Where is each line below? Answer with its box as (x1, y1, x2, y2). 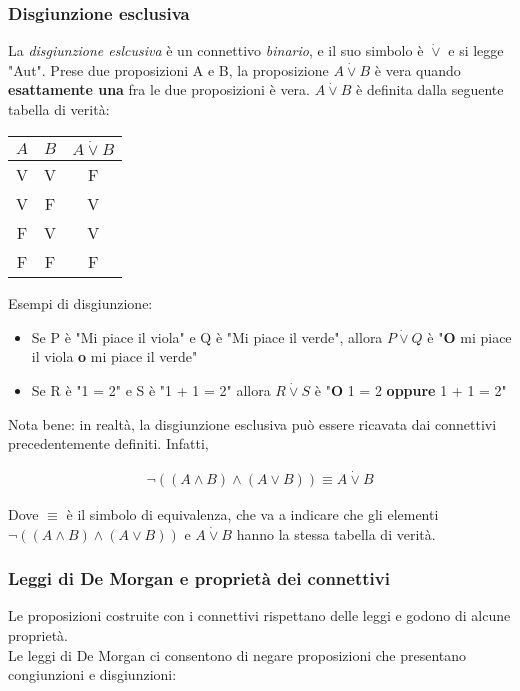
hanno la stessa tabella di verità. (236, 523, 436, 544)
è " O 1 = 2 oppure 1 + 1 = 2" (314, 379, 507, 400)
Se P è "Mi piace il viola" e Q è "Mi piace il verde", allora (31, 326, 383, 347)
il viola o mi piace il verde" (31, 346, 198, 367)
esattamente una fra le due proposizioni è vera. (8, 79, 310, 100)
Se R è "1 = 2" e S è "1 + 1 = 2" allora (31, 379, 271, 400)
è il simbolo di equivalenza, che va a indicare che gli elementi (66, 503, 439, 524)
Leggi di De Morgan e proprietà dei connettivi (8, 566, 390, 591)
